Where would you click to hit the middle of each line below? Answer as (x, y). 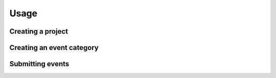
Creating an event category (54, 48)
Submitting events (39, 64)
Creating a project (39, 31)
